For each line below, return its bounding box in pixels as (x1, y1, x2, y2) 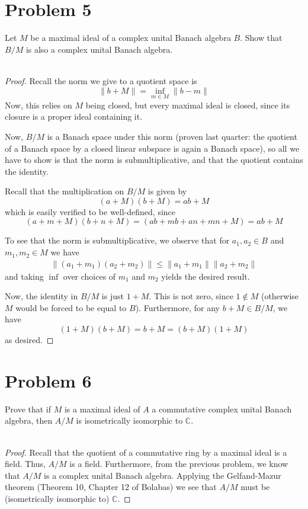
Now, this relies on (5, 98, 72, 111)
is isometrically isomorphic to (76, 414, 183, 427)
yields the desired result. (161, 270, 250, 282)
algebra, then (5, 414, 53, 427)
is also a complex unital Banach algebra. (25, 43, 173, 55)
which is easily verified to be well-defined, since (5, 205, 176, 217)
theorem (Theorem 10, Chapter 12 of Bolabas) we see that (5, 481, 217, 493)
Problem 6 (5, 368, 92, 392)
